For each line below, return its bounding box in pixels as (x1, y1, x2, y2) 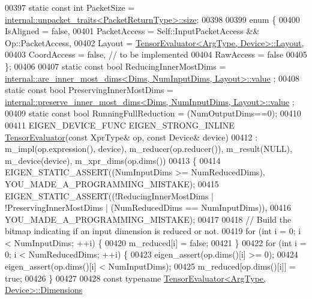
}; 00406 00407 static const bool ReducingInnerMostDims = (5, 59, 226, 72)
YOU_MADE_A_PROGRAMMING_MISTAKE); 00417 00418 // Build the (5, 213, 292, 225)
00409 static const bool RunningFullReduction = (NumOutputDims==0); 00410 (5, 107, 301, 119)
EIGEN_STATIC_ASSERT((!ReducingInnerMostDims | (5, 189, 214, 202)
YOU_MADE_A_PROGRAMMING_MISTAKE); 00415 (5, 177, 219, 190)
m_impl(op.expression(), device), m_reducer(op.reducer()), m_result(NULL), (5, 142, 292, 155)
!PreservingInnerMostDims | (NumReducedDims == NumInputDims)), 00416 (5, 201, 292, 214)
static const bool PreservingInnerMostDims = (5, 83, 173, 96)
